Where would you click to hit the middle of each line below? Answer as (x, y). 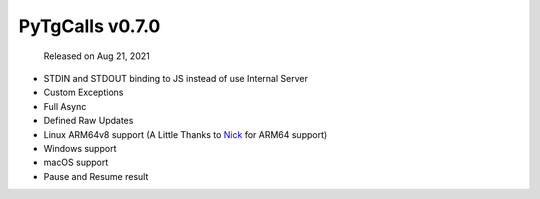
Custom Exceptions (83, 92)
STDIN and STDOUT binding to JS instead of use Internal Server (176, 78)
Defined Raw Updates (88, 121)
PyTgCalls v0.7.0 (89, 26)
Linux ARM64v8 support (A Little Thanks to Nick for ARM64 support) (185, 134)
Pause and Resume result (96, 176)
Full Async (65, 106)
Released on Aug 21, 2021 (96, 56)
